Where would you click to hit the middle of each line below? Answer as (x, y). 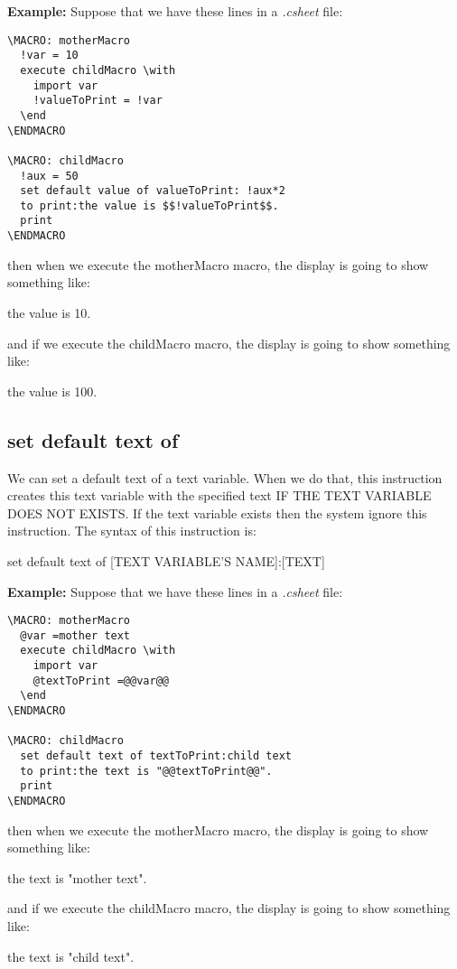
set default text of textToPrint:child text (156, 756)
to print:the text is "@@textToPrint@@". (146, 771)
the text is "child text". (71, 956)
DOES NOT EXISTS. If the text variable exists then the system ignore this (217, 512)
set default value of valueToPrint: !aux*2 (153, 191)
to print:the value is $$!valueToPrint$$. (149, 205)
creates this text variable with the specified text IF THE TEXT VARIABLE (219, 495)
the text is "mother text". (77, 877)
